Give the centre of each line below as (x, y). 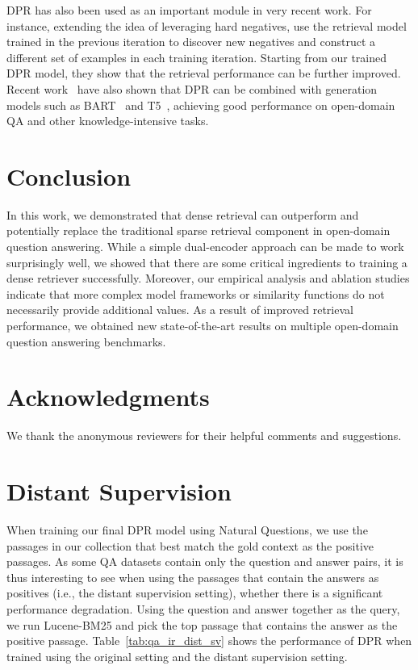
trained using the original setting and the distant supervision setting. (177, 656)
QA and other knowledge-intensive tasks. (108, 121)
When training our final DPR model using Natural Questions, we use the (187, 530)
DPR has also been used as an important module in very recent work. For (189, 10)
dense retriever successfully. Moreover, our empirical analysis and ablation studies (208, 278)
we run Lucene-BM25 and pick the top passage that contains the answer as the (202, 624)
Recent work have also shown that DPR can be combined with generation (192, 88)
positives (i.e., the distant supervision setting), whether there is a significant (195, 593)
